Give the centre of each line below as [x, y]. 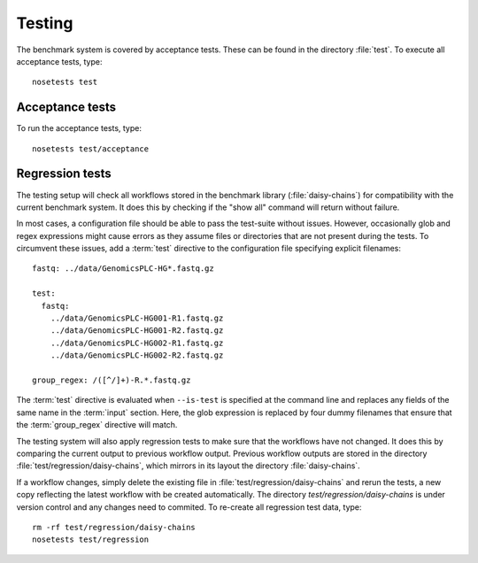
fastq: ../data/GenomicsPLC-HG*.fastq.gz [123, 269]
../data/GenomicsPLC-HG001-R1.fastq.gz [137, 318]
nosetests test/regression [91, 540]
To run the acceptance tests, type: [79, 128]
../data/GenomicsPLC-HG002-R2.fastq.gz [137, 355]
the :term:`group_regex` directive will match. [97, 425]
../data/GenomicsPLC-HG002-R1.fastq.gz [137, 343]
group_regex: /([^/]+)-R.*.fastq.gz [112, 380]
